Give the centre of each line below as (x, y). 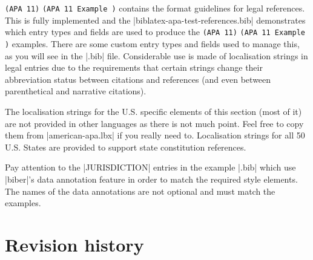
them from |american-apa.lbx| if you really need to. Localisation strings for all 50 (155, 135)
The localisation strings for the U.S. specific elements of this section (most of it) (153, 111)
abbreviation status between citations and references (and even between (138, 79)
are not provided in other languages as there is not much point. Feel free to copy (154, 123)
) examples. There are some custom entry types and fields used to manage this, (152, 43)
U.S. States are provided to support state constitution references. (126, 147)
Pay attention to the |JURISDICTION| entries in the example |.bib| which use (150, 167)
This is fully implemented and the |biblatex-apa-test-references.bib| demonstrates (155, 20)
